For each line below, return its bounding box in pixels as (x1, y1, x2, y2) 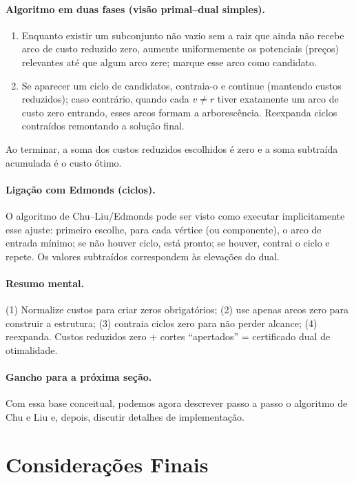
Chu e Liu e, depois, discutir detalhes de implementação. (6, 409, 244, 423)
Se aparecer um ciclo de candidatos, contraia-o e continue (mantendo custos (21, 78, 342, 92)
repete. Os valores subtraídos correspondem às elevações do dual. (6, 249, 280, 263)
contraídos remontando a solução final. (21, 118, 185, 133)
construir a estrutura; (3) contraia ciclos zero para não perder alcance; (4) (6, 315, 317, 330)
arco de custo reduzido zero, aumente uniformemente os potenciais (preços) (21, 41, 339, 56)
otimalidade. (6, 342, 58, 357)
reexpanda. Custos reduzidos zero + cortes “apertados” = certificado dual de (6, 329, 331, 344)
